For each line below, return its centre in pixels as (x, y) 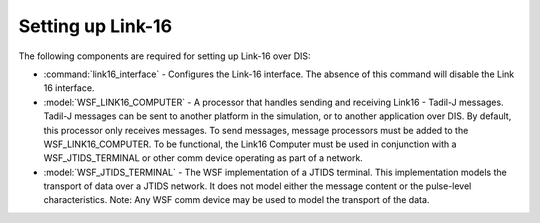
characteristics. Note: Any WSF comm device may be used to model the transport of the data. (236, 200)
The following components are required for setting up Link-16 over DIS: (164, 56)
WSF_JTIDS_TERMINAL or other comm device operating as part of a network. (203, 158)
